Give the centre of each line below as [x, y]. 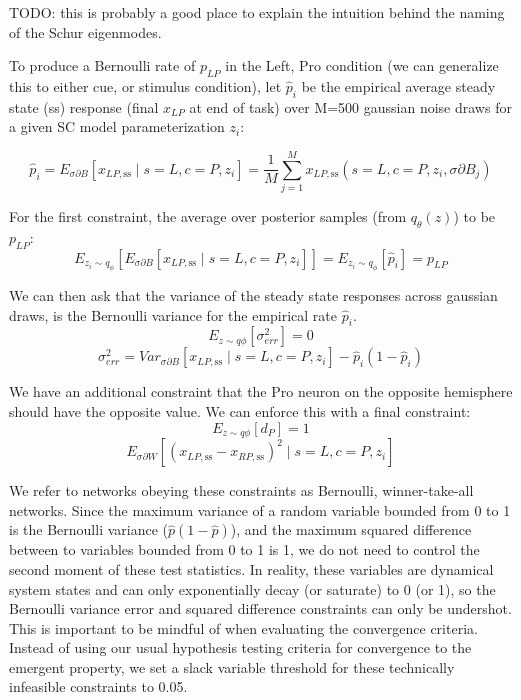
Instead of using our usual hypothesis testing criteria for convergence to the [240, 647]
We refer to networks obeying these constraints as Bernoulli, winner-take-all [241, 490]
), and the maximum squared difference [351, 529]
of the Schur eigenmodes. [85, 31]
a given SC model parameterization [117, 126]
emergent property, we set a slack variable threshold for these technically [232, 666]
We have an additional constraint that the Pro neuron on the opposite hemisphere [261, 391]
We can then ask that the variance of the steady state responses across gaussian [253, 295]
